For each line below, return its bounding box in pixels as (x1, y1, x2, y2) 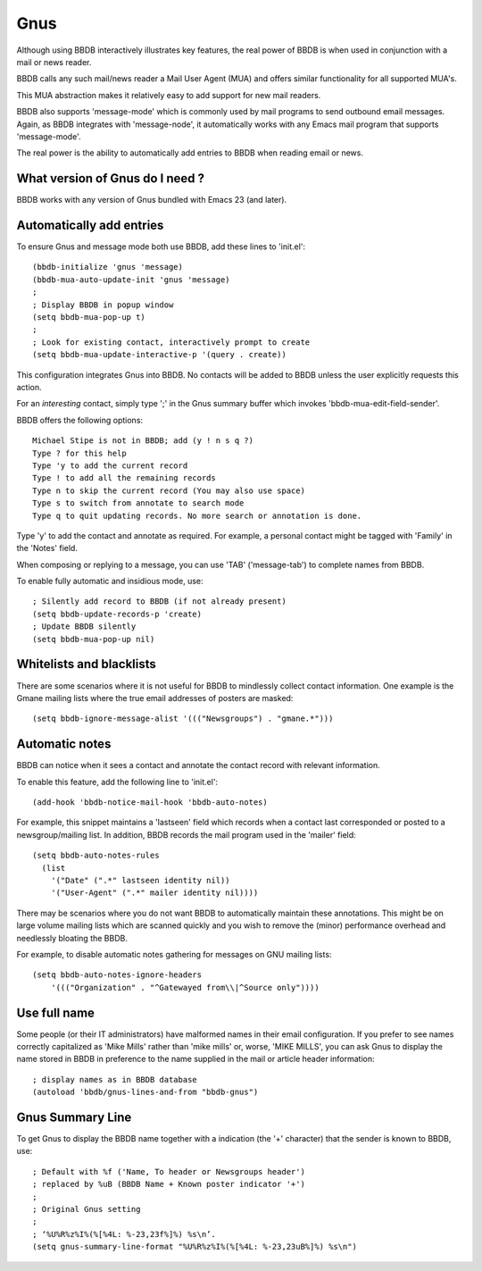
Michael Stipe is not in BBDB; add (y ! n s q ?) (32, 436, 254, 446)
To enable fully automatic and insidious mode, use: (16, 576, 204, 587)
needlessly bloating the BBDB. (16, 932, 129, 943)
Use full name (16, 1005, 96, 1020)
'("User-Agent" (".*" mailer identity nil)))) (50, 888, 259, 898)
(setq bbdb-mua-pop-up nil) (32, 634, 155, 644)
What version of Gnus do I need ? (16, 171, 205, 187)
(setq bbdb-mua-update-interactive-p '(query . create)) (32, 349, 287, 360)
